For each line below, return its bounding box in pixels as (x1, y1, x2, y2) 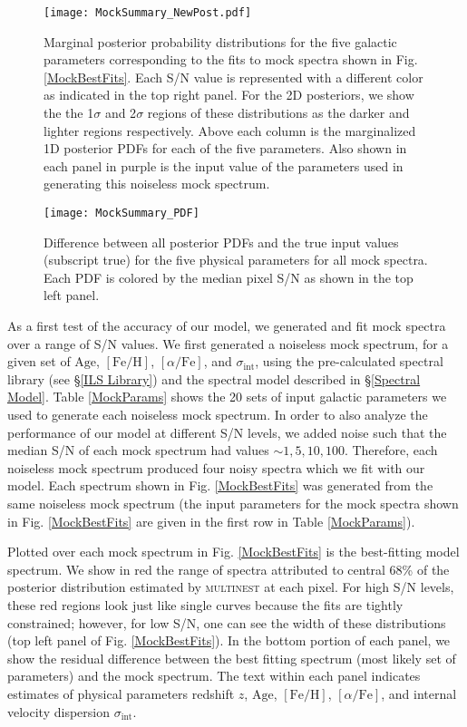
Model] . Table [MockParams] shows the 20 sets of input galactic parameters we (7, 387, 447, 406)
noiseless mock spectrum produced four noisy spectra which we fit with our (7, 458, 425, 477)
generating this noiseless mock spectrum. (44, 174, 270, 193)
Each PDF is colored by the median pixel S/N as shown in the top (44, 267, 413, 286)
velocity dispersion (7, 702, 110, 721)
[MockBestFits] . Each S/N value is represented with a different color (44, 67, 423, 86)
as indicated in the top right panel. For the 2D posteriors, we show (44, 85, 414, 104)
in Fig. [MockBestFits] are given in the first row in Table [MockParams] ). (7, 511, 415, 530)
